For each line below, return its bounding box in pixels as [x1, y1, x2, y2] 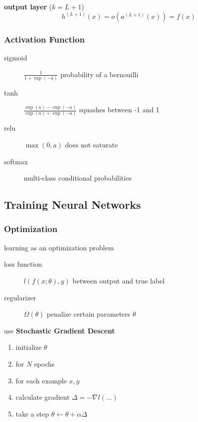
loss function [4, 259, 42, 269]
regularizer [4, 292, 36, 302]
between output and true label [72, 275, 165, 285]
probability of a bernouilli [60, 69, 139, 79]
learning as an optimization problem [4, 242, 114, 252]
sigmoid [4, 52, 27, 63]
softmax [4, 156, 28, 166]
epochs [34, 358, 55, 369]
